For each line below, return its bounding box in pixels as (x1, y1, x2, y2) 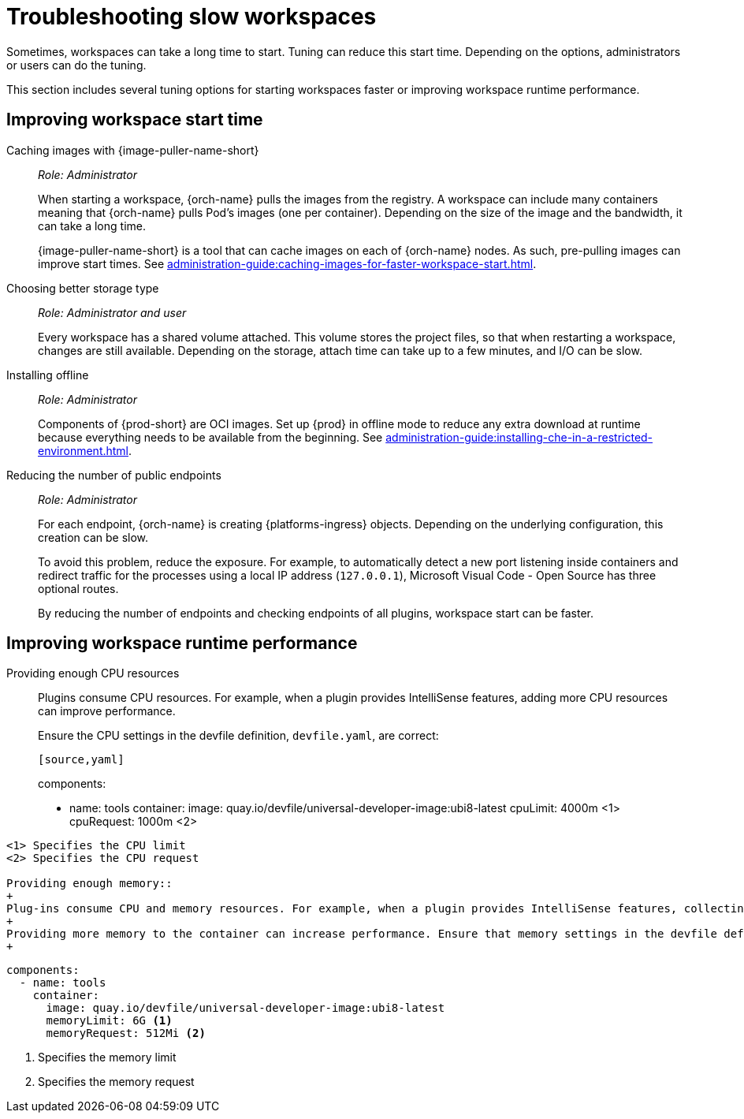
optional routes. (38, 581, 119, 595)
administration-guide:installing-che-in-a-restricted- (385, 430, 653, 444)
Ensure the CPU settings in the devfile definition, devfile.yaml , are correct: (38, 729, 439, 743)
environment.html (38, 443, 129, 457)
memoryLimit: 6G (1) (46, 1014, 173, 1028)
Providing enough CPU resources (6, 666, 180, 681)
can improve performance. (38, 704, 176, 718)
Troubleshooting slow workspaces (6, 3, 377, 30)
